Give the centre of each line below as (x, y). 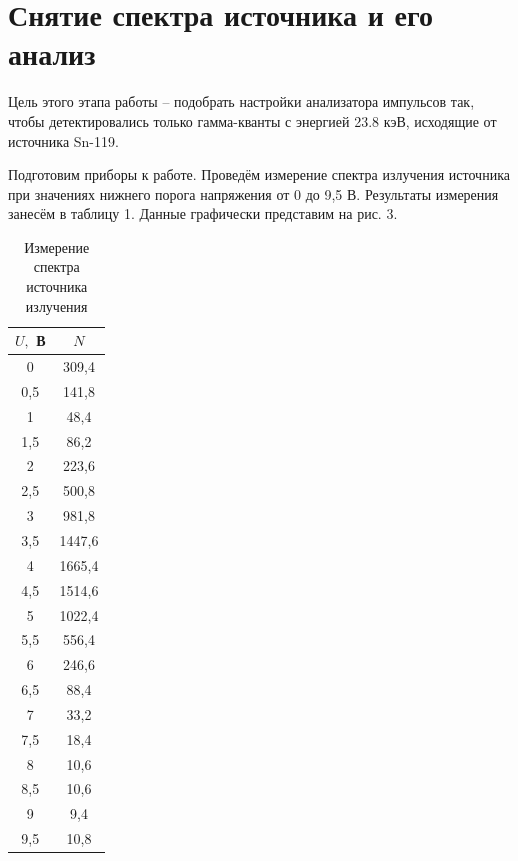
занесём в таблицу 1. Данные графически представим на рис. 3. (203, 213)
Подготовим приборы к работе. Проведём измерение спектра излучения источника (259, 174)
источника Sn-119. (63, 140)
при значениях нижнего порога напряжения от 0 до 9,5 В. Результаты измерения (253, 193)
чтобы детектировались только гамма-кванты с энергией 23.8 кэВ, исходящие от (252, 120)
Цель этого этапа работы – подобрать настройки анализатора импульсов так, (241, 101)
